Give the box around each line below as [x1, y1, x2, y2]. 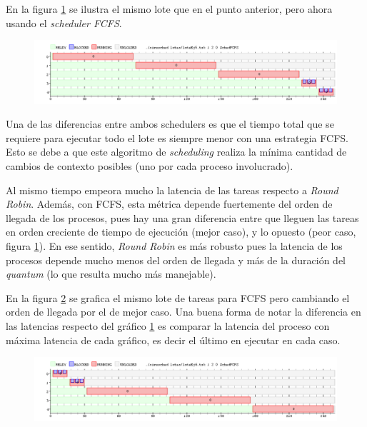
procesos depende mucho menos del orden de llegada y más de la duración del [6, 252, 346, 267]
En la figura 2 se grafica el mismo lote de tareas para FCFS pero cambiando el [6, 290, 350, 305]
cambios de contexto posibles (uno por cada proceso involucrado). [6, 159, 293, 173]
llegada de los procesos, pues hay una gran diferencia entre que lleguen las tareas [6, 210, 359, 225]
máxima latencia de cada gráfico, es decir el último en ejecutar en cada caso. [6, 332, 341, 347]
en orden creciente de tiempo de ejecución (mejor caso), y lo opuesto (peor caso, [6, 224, 356, 239]
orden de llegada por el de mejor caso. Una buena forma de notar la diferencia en [6, 304, 361, 319]
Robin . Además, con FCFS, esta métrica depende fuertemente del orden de [6, 196, 333, 211]
